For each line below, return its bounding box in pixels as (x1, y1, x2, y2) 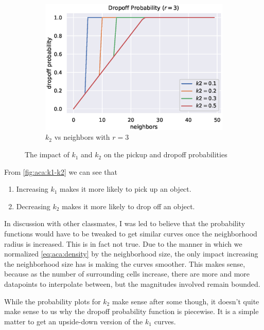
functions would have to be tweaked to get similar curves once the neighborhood (4, 228, 257, 239)
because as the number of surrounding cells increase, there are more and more (4, 268, 250, 279)
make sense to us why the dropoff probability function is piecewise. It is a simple (4, 306, 259, 317)
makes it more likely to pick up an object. (60, 184, 191, 194)
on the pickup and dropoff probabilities (103, 149, 227, 160)
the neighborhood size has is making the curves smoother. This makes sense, (4, 258, 245, 269)
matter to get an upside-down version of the (4, 316, 143, 326)
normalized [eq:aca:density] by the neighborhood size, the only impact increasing (4, 248, 258, 259)
